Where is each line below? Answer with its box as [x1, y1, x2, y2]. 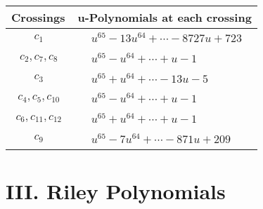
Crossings [11, 9, 65, 25]
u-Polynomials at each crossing [77, 9, 252, 25]
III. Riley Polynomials [6, 177, 226, 205]
